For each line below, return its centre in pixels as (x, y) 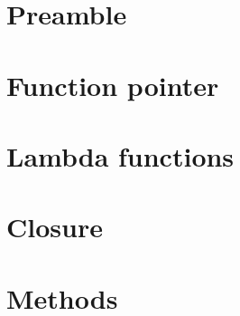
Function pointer (113, 85)
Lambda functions (120, 155)
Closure (55, 227)
